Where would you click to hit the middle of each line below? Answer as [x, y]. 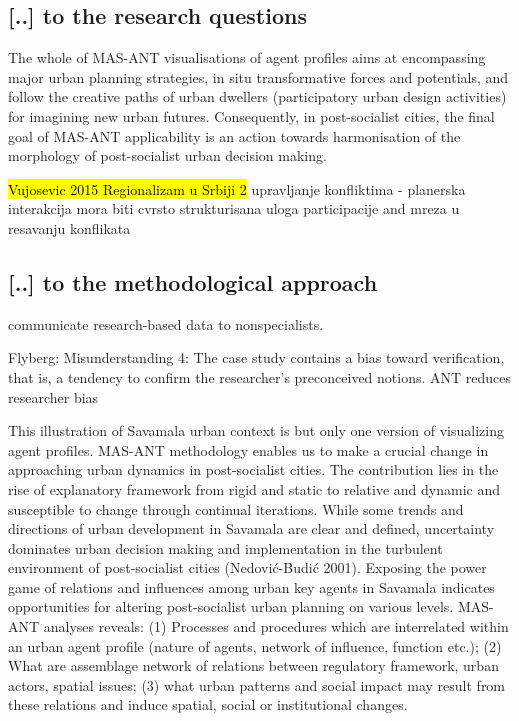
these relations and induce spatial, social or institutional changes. [208, 704]
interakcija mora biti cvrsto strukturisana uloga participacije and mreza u [234, 208]
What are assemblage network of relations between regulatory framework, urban [253, 665]
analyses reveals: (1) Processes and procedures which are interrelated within [276, 626]
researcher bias [53, 396]
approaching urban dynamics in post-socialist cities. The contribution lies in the [253, 469]
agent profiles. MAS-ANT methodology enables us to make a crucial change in [248, 449]
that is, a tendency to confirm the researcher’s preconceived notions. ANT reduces [260, 376]
